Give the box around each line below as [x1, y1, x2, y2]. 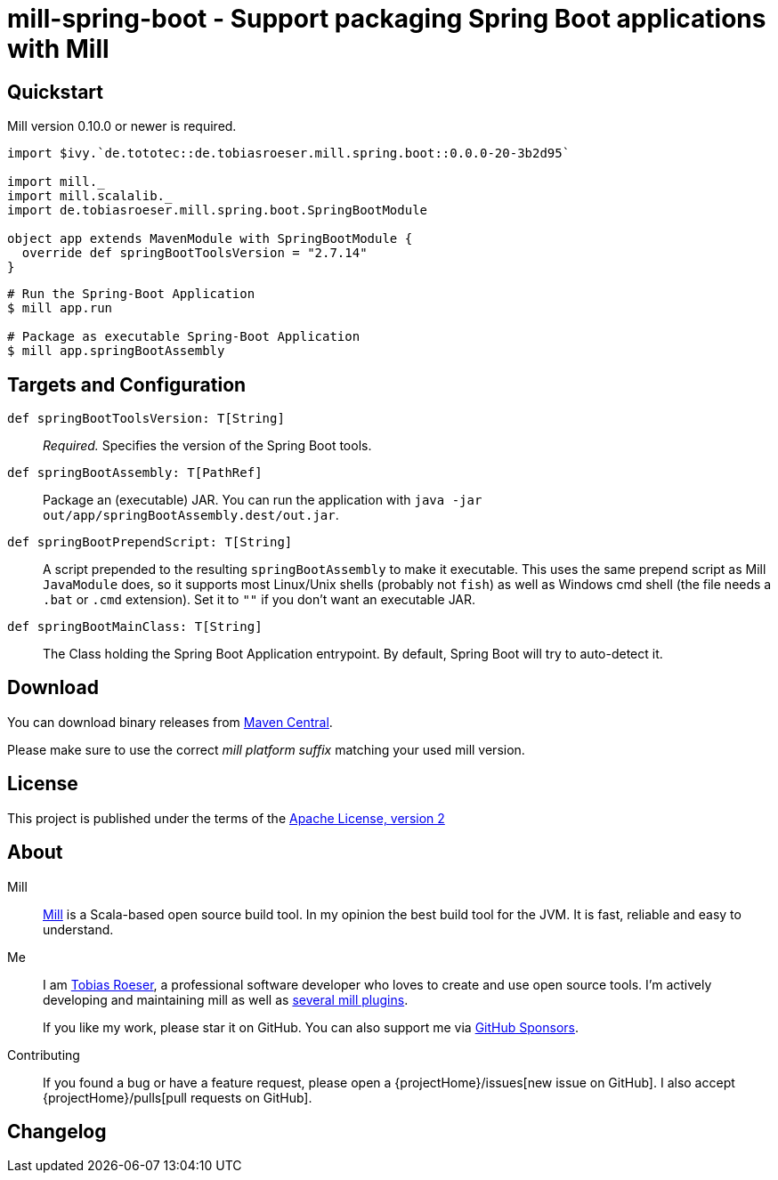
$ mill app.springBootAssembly [7, 343, 225, 359]
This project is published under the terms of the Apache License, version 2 [7, 810, 445, 826]
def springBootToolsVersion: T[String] [7, 411, 285, 426]
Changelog [7, 1119, 107, 1143]
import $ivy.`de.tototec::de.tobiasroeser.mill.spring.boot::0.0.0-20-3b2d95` [7, 146, 571, 161]
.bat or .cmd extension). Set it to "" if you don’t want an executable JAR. [43, 592, 476, 608]
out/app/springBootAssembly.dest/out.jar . [43, 507, 339, 523]
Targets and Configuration [7, 373, 247, 396]
